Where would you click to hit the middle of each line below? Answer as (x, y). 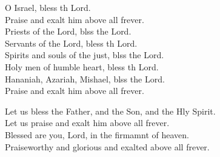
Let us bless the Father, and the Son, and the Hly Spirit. (110, 111)
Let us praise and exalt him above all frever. (87, 123)
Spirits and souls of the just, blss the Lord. (85, 55)
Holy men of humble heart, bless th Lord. (82, 66)
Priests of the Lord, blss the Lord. (68, 31)
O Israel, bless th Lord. (48, 7)
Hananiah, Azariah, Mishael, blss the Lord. (85, 78)
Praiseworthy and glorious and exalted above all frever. (107, 146)
